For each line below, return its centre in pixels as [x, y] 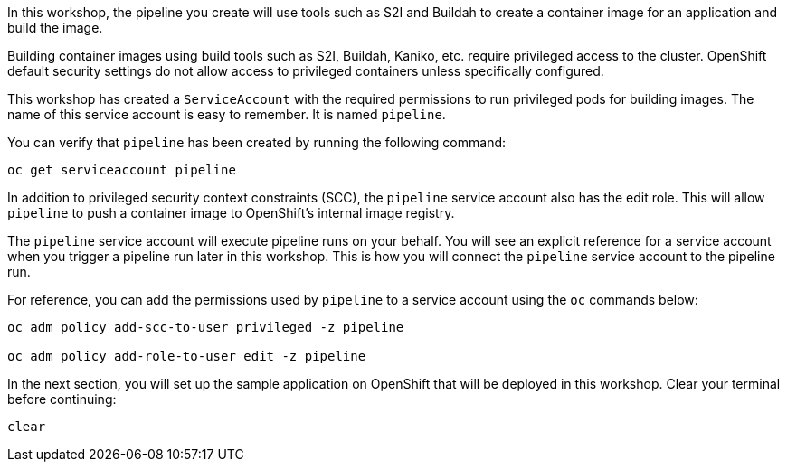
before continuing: [62, 399]
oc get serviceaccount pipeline [122, 170]
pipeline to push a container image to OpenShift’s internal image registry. [231, 213]
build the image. [55, 28]
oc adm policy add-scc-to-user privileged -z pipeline [206, 327]
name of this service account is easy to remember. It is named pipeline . [227, 114]
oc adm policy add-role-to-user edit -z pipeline [187, 356]
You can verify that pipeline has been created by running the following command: [257, 142]
